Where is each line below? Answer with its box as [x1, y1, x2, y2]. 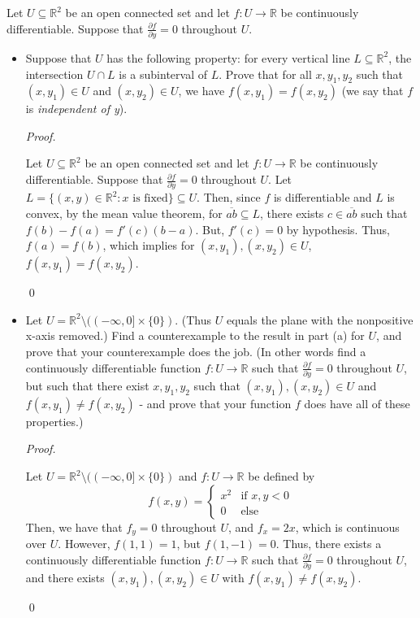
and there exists [25, 569, 105, 585]
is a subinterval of [119, 65, 207, 82]
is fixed [132, 193, 168, 205]
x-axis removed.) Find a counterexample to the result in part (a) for [25, 327, 365, 344]
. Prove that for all [219, 65, 312, 82]
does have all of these [304, 394, 410, 411]
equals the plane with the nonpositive [226, 311, 414, 328]
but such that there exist [25, 376, 149, 394]
